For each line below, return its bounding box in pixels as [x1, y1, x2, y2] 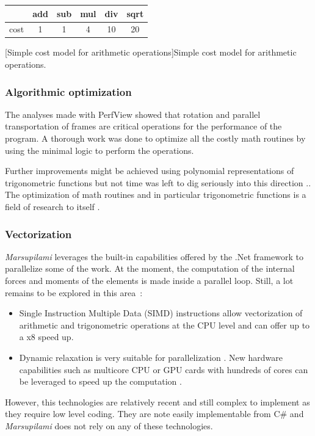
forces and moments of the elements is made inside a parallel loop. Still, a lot [5, 274, 294, 286]
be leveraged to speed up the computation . [19, 375, 182, 388]
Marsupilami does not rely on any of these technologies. [5, 419, 213, 432]
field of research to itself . [5, 200, 100, 213]
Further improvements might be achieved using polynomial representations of [5, 164, 294, 177]
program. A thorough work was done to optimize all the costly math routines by [5, 132, 306, 145]
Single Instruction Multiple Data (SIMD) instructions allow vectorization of [19, 307, 303, 319]
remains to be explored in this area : [5, 286, 143, 299]
